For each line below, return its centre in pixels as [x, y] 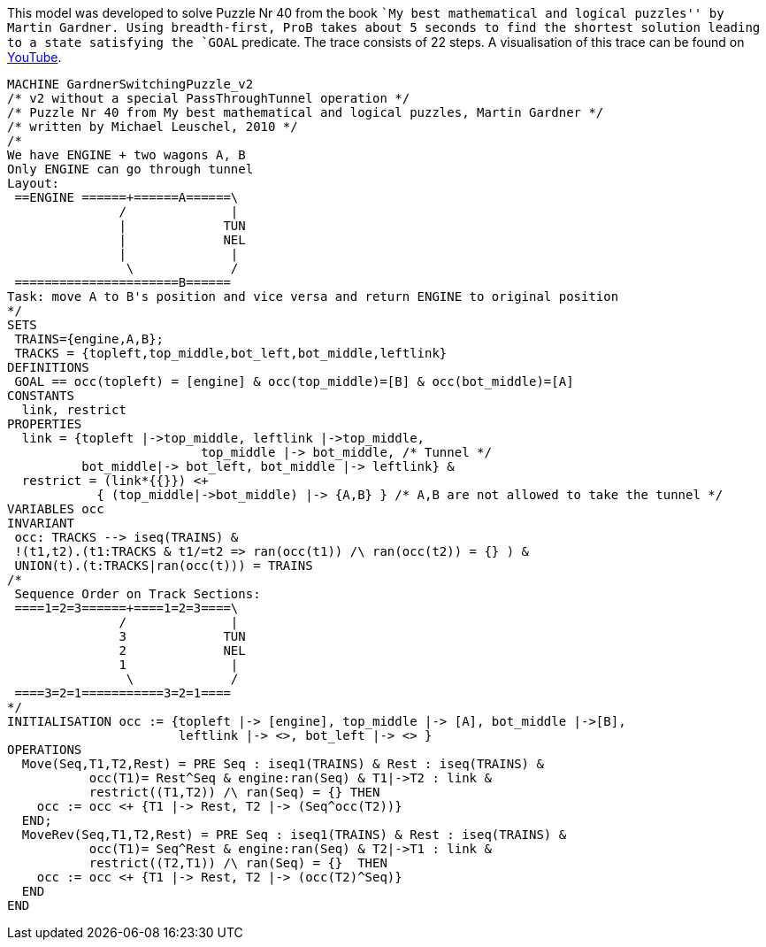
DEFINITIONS [48, 367]
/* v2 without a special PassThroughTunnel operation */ [209, 98]
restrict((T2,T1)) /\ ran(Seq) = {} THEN [238, 863]
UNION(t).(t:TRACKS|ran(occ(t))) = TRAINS [164, 566]
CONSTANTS [41, 396]
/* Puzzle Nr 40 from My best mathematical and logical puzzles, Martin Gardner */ [306, 112]
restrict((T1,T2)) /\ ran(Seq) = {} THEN [234, 792]
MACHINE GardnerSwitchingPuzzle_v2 [130, 84]
